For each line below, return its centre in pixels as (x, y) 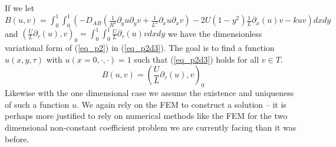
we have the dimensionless (215, 33)
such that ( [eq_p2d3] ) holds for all (197, 59)
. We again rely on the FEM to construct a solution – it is (182, 104)
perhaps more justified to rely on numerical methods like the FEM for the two (146, 116)
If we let (20, 8)
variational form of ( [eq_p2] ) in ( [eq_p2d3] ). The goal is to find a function (140, 48)
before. (17, 139)
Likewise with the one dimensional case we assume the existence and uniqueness (149, 93)
